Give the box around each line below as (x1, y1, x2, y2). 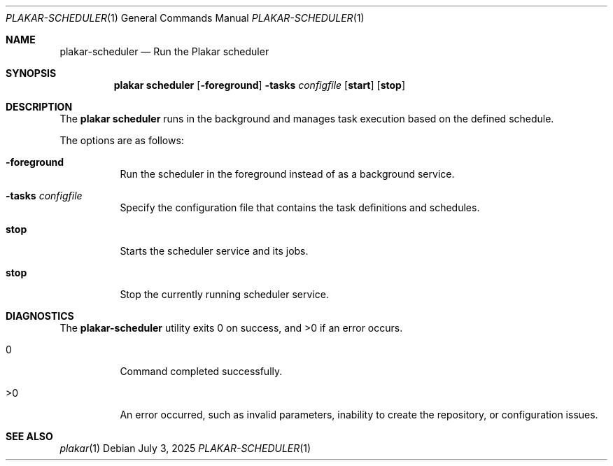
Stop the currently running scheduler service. (120, 288, 329, 300)
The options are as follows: (59, 134, 184, 146)
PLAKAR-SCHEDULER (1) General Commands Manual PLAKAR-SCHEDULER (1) (6, 12, 365, 24)
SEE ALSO (6, 430, 53, 442)
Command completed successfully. (120, 365, 283, 377)
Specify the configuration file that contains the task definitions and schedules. (120, 202, 480, 213)
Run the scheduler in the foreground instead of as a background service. (120, 168, 455, 180)
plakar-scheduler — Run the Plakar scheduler (59, 45, 269, 57)
